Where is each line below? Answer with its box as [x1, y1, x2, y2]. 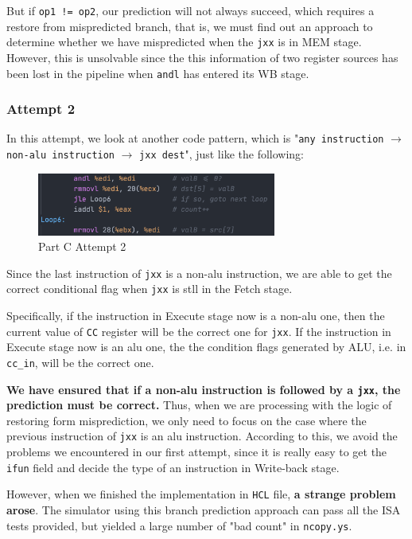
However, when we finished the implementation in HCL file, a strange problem [6, 486, 396, 502]
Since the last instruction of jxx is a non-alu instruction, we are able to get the [6, 264, 392, 281]
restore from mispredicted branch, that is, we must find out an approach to [6, 18, 373, 34]
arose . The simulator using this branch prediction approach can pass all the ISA [6, 502, 401, 518]
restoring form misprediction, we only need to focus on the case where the [6, 412, 367, 428]
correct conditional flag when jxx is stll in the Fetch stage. [6, 280, 293, 297]
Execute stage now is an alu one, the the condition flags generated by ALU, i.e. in [6, 338, 406, 355]
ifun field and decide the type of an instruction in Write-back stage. [6, 459, 340, 475]
